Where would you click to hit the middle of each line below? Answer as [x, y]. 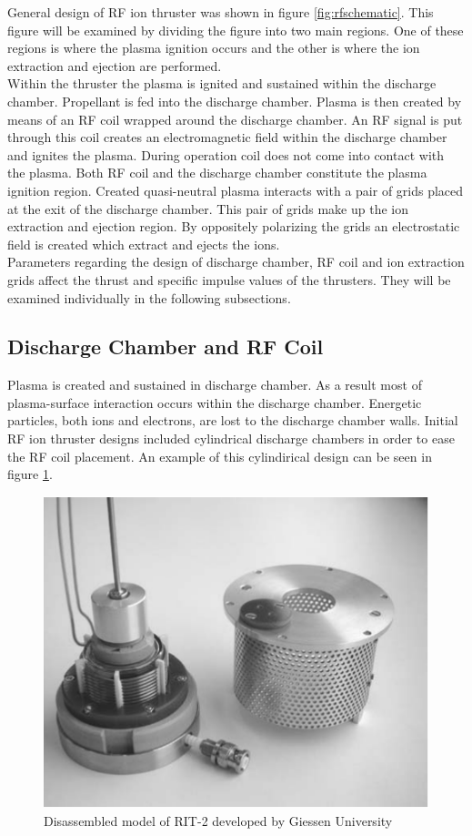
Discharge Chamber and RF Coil [166, 347]
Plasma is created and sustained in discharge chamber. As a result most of [215, 385]
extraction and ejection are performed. [115, 65]
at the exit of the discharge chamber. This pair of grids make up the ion [208, 208]
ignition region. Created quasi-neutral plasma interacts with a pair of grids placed [236, 190]
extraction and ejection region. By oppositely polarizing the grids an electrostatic [234, 226]
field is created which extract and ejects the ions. [144, 244]
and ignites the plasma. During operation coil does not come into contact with [226, 154]
